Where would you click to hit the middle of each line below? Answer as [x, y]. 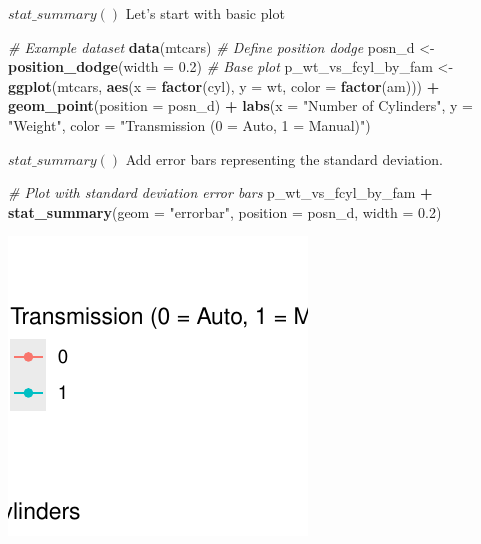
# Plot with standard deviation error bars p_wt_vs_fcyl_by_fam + [220, 192]
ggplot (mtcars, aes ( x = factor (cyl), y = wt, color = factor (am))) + [224, 85]
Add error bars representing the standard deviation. [284, 158]
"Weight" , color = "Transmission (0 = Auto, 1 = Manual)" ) [189, 124]
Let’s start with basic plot [205, 13]
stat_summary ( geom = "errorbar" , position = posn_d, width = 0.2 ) [225, 211]
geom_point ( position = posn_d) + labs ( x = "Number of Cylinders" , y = [240, 105]
